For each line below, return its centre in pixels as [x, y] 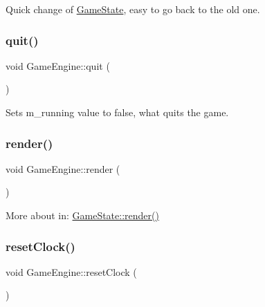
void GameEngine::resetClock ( [71, 271]
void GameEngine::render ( [63, 168]
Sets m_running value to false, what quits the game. [117, 112]
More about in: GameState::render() [82, 215]
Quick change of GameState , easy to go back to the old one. [133, 9]
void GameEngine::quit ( [58, 65]
